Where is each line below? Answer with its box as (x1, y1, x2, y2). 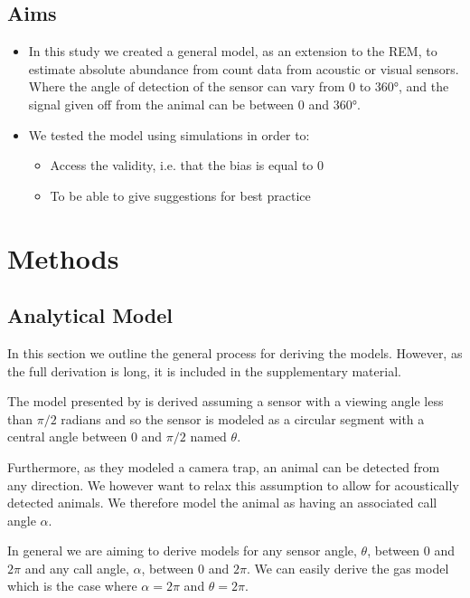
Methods (7, 239, 119, 276)
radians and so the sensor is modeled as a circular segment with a (61, 409, 425, 428)
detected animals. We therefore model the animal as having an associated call (7, 493, 437, 512)
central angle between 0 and (7, 427, 163, 446)
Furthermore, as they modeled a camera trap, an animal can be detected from (7, 457, 440, 476)
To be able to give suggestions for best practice (50, 185, 311, 204)
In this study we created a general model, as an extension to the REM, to (28, 42, 437, 61)
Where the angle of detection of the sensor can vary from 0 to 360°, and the (28, 77, 449, 96)
